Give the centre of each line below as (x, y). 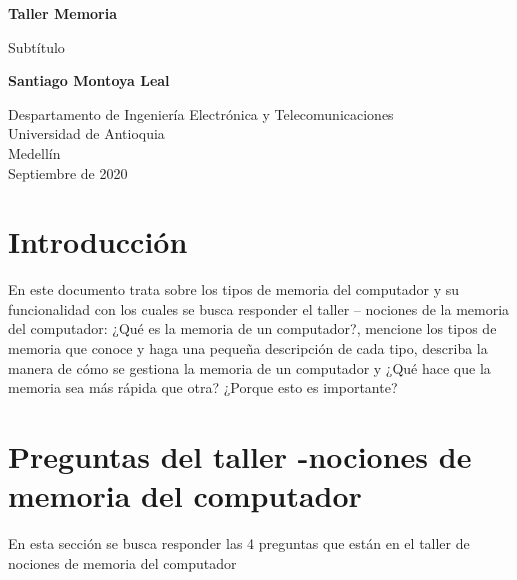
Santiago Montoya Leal (89, 80)
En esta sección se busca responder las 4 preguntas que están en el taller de (239, 543)
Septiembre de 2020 (68, 172)
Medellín (34, 152)
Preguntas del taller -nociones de (240, 456)
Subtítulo (36, 46)
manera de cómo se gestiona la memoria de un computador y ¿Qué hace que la (249, 367)
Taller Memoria (63, 13)
